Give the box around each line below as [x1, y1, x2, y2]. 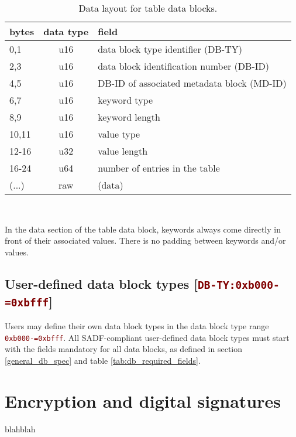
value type [98, 127, 140, 141]
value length [98, 144, 148, 158]
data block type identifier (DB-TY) [98, 42, 242, 56]
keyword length [98, 110, 160, 124]
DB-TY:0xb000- [197, 278, 280, 291]
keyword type [98, 93, 153, 107]
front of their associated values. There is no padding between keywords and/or [5, 234, 286, 247]
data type [43, 25, 89, 38]
